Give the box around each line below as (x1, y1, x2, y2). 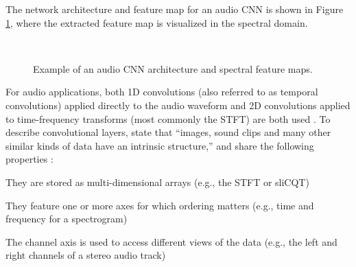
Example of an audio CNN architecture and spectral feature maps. (33, 61, 313, 76)
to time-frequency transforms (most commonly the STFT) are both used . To (5, 111, 331, 126)
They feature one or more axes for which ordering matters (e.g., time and (5, 198, 314, 212)
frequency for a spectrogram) (5, 211, 128, 226)
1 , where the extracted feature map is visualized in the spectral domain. (5, 15, 308, 30)
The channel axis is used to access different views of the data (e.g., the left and (5, 234, 337, 248)
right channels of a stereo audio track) (5, 248, 166, 262)
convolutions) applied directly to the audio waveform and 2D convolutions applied (5, 97, 351, 112)
